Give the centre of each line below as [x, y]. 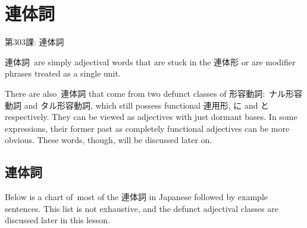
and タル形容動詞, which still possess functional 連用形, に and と [147, 105]
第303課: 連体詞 [35, 42]
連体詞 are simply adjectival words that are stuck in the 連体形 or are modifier [150, 61]
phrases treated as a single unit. [63, 73]
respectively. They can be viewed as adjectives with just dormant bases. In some [151, 117]
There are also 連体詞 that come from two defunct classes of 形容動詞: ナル [145, 93]
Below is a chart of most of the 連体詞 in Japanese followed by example [136, 197]
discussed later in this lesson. [58, 220]
